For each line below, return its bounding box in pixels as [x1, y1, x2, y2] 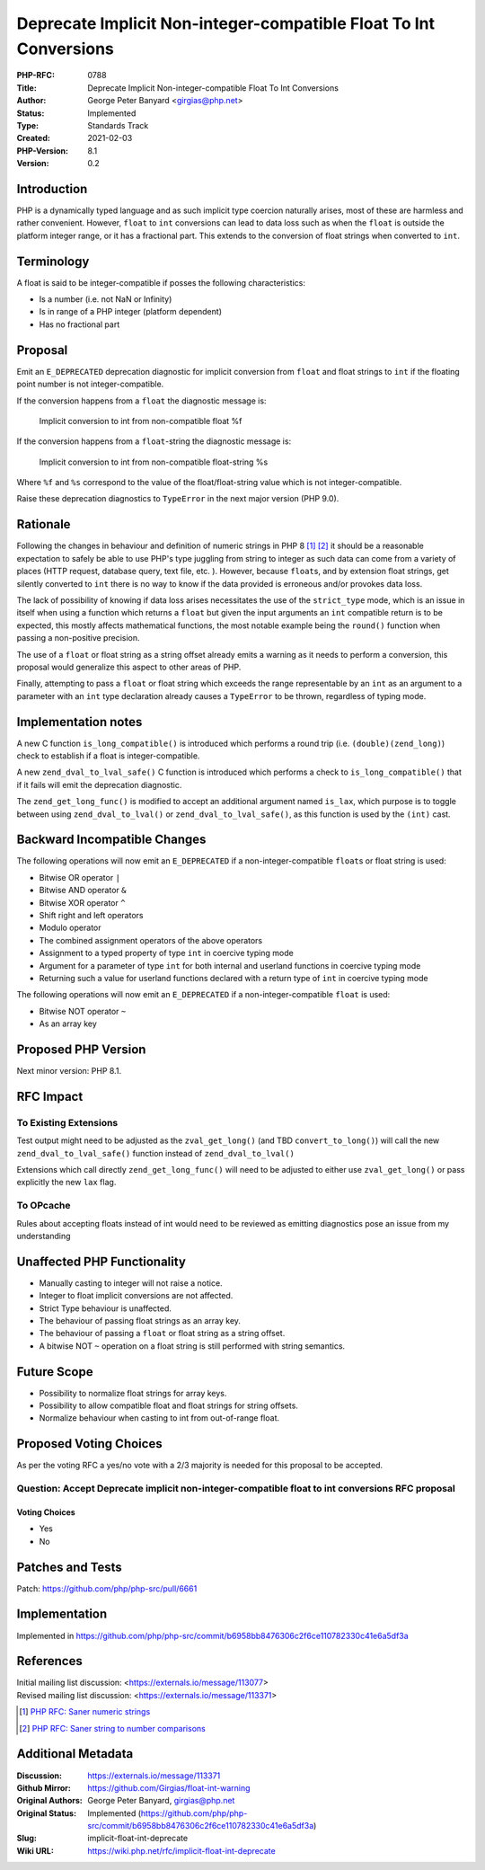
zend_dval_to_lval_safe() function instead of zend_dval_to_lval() [16, 1148, 295, 1158]
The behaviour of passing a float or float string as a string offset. [39, 1328, 286, 1339]
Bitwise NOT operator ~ [39, 1006, 127, 1016]
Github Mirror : [16, 1782, 72, 1793]
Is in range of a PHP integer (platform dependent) [39, 306, 222, 317]
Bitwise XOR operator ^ [39, 897, 126, 908]
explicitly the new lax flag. [16, 1177, 117, 1188]
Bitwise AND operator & [39, 885, 127, 896]
